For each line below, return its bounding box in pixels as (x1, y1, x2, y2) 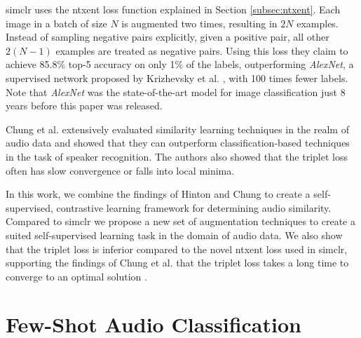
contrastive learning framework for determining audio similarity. (56, 200, 332, 215)
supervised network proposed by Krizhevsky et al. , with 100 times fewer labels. (6, 70, 348, 85)
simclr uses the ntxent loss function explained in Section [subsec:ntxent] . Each (6, 2, 341, 16)
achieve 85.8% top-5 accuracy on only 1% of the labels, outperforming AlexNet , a (6, 57, 354, 72)
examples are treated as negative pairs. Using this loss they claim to (55, 43, 348, 58)
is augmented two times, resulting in (121, 15, 278, 30)
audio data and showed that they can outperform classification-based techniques (6, 135, 350, 150)
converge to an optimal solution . (6, 269, 147, 283)
